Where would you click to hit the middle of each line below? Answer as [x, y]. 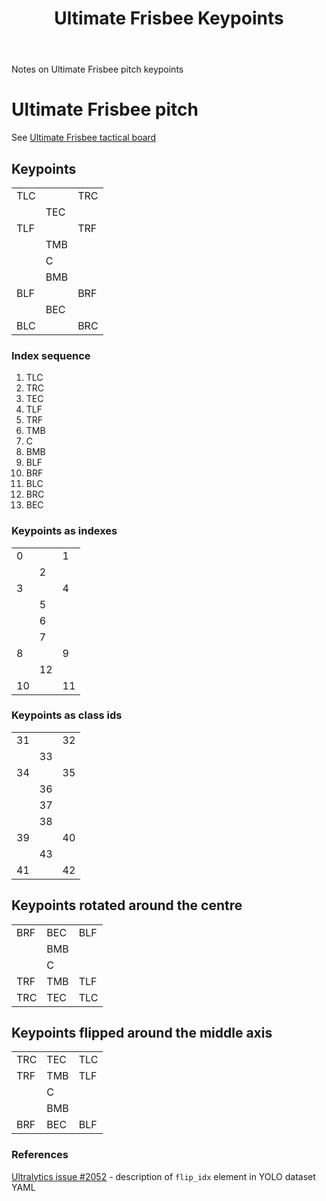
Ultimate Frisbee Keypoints [169, 18]
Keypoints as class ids [67, 715]
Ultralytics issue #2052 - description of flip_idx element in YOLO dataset [163, 1176]
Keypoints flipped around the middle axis [142, 1033]
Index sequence [51, 355]
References [40, 1155]
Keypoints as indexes [64, 531]
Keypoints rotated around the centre [127, 905]
